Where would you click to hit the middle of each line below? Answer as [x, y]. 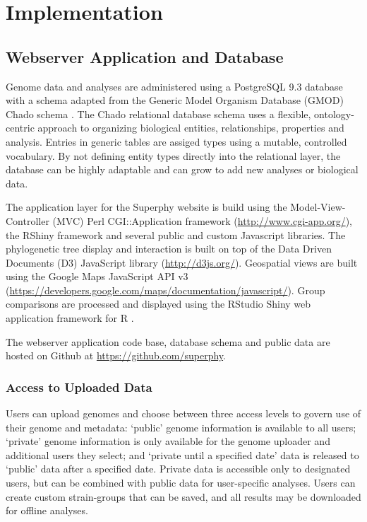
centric [20, 128]
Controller [28, 220]
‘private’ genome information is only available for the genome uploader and [168, 441]
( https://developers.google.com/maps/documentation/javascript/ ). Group [166, 290]
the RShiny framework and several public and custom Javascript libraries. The [176, 234]
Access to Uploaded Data [79, 387]
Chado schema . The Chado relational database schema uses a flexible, [158, 114]
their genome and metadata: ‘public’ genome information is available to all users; [181, 427]
